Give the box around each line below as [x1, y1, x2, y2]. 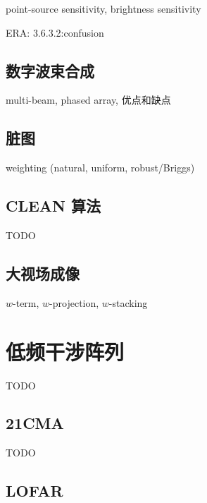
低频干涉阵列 [6, 337, 125, 365]
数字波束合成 [6, 59, 94, 81]
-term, [13, 295, 39, 310]
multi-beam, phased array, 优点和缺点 [6, 92, 171, 107]
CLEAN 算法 [6, 195, 101, 217]
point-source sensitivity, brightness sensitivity [6, 1, 201, 16]
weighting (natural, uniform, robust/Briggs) [6, 160, 195, 175]
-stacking [108, 295, 148, 310]
